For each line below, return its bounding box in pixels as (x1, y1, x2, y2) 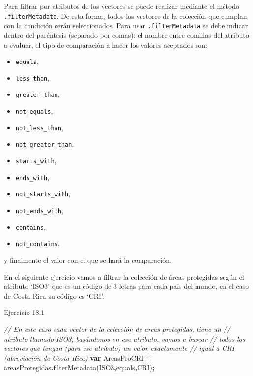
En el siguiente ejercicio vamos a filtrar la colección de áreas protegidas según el (4, 271, 244, 282)
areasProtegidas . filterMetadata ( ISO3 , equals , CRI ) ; (4, 362, 155, 373)
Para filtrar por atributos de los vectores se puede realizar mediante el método (4, 1, 240, 11)
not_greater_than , (15, 139, 74, 149)
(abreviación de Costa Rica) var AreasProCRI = (4, 352, 152, 363)
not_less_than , (15, 122, 63, 132)
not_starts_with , (15, 188, 71, 199)
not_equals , (15, 106, 53, 116)
